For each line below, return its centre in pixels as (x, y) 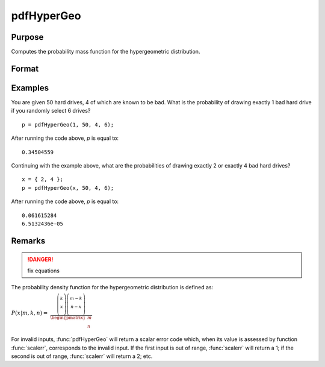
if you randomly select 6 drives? (51, 111)
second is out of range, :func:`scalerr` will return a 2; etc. (82, 356)
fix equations (44, 271)
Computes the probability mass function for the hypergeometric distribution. (106, 52)
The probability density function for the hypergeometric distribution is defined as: (112, 287)
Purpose (27, 37)
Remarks (28, 241)
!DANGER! (40, 260)
